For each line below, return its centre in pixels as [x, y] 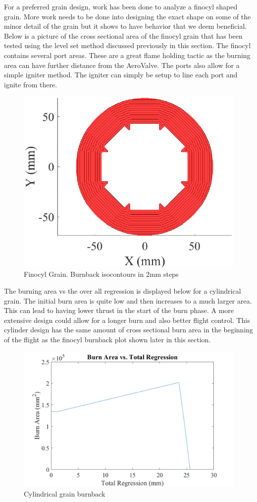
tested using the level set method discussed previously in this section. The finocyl [128, 45]
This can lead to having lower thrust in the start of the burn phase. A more [119, 310]
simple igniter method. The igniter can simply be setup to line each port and [121, 75]
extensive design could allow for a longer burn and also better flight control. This [127, 320]
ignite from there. [31, 84]
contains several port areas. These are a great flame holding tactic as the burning [127, 55]
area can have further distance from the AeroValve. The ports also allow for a [122, 65]
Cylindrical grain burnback [65, 493]
